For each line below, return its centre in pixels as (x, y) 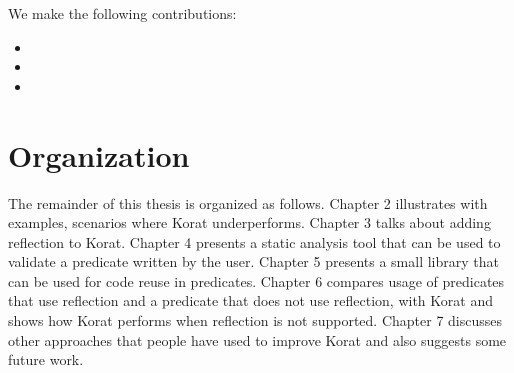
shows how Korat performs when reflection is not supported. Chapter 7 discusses (255, 320)
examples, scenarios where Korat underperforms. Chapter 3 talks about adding (249, 222)
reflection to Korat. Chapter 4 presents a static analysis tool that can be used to (254, 241)
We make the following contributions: (122, 13)
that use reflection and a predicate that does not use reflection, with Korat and (250, 300)
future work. (46, 359)
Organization (99, 154)
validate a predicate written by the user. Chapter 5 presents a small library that (253, 261)
